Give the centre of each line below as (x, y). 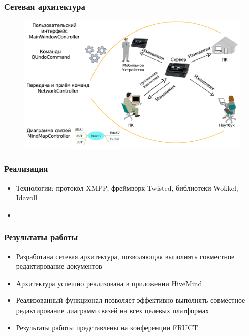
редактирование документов (59, 266)
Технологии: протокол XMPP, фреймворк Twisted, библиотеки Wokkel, (127, 187)
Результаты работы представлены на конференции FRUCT (107, 327)
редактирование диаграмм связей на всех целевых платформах (112, 310)
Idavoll (27, 197)
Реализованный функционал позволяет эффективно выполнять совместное (131, 300)
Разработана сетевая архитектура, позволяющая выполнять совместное (125, 256)
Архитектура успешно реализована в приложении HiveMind (109, 283)
